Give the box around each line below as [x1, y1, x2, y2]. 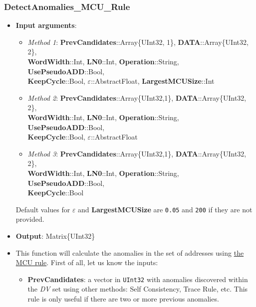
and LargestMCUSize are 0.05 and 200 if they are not [78, 204, 253, 214]
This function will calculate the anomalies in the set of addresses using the [15, 247, 244, 258]
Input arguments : [15, 20, 77, 30]
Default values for [15, 204, 70, 214]
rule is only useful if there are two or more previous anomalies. [27, 294, 219, 304]
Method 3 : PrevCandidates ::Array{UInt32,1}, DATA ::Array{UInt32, [27, 148, 247, 158]
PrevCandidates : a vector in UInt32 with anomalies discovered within [27, 274, 248, 284]
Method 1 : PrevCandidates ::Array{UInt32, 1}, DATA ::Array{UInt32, [27, 36, 249, 47]
